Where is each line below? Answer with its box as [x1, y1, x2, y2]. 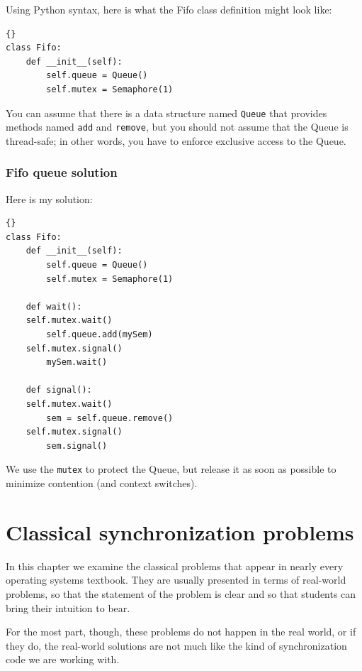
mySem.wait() [46, 357, 108, 368]
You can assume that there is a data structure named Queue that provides [6, 105, 327, 120]
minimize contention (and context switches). [6, 476, 198, 491]
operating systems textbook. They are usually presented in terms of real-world [6, 572, 346, 587]
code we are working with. [6, 652, 120, 667]
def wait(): [26, 301, 82, 312]
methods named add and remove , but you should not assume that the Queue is [6, 119, 349, 134]
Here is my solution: [6, 191, 93, 206]
